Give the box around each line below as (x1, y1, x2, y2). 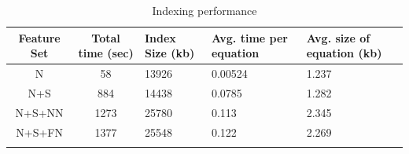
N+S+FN (16, 123, 63, 140)
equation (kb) (306, 45, 382, 61)
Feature (18, 29, 61, 46)
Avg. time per (211, 29, 288, 46)
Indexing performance (152, 2, 257, 18)
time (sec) (78, 45, 134, 61)
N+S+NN (15, 104, 64, 120)
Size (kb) (144, 45, 195, 61)
